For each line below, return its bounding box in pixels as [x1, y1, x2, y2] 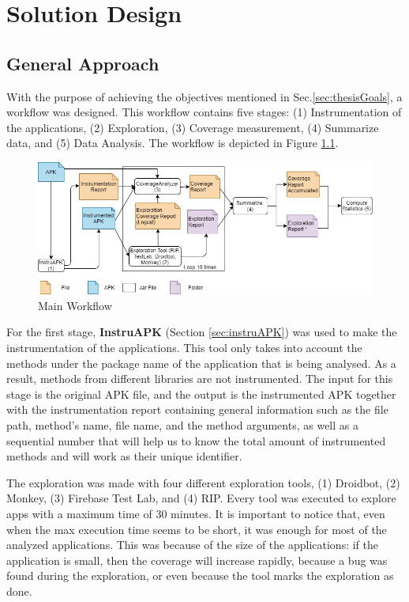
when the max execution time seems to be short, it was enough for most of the [6, 521, 387, 537]
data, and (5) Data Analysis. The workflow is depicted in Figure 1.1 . [6, 134, 339, 151]
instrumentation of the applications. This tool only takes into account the [6, 339, 362, 356]
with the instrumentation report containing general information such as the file [6, 401, 388, 418]
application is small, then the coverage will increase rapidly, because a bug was [6, 551, 388, 568]
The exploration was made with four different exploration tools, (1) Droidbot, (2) [6, 474, 400, 490]
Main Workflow [38, 297, 112, 313]
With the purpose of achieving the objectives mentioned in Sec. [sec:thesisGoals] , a [6, 88, 403, 104]
